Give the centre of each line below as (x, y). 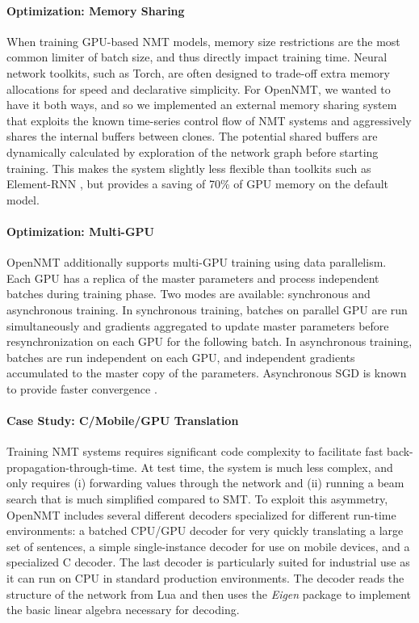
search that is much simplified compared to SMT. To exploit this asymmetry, (197, 499)
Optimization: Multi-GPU (81, 231)
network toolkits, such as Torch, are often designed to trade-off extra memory (198, 72)
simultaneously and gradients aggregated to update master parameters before (198, 325)
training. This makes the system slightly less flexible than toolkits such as (189, 168)
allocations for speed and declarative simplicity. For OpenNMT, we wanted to (199, 88)
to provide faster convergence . (82, 388)
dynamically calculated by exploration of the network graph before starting (193, 152)
